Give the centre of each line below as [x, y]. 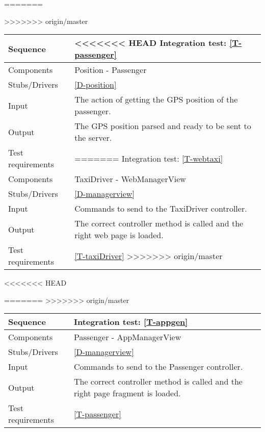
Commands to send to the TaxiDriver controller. [161, 209]
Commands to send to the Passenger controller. [158, 367]
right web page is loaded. [119, 235]
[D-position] [96, 85]
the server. [93, 138]
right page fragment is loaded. [127, 393]
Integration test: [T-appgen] [131, 322]
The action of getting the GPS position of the [156, 99]
